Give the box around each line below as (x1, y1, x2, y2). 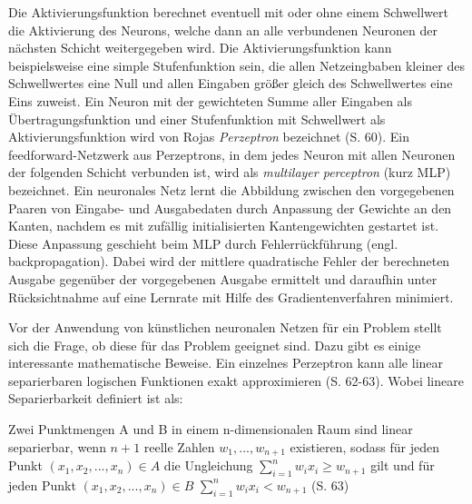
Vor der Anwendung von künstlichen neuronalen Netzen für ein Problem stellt (8, 318, 442, 337)
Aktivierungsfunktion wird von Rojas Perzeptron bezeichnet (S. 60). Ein (8, 127, 409, 146)
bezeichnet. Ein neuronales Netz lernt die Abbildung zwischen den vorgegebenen (8, 180, 455, 199)
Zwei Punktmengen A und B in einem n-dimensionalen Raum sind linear (8, 420, 413, 439)
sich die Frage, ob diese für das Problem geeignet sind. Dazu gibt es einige (8, 335, 421, 354)
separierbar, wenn (8, 437, 106, 456)
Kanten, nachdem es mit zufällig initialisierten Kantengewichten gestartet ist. (8, 216, 439, 235)
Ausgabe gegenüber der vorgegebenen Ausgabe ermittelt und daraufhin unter (8, 269, 438, 288)
